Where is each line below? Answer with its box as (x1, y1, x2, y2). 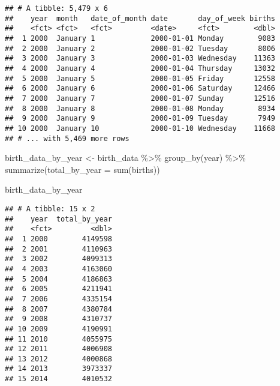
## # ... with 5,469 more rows (5, 134, 130, 143)
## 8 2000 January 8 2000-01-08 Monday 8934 (5, 104, 276, 113)
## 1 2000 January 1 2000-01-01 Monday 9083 (5, 34, 276, 43)
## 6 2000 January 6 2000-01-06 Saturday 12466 (5, 84, 276, 93)
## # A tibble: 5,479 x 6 (5, 4, 108, 13)
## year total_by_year (5, 214, 112, 223)
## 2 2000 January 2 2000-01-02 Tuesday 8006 (5, 44, 276, 53)
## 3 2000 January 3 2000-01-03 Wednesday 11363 (5, 54, 276, 63)
